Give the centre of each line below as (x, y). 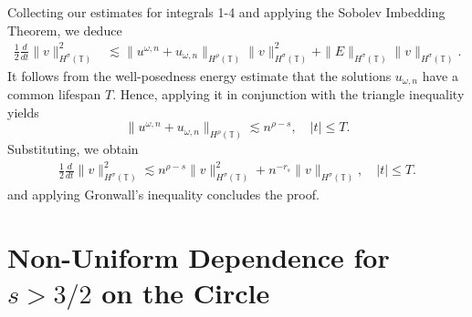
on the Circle (186, 293)
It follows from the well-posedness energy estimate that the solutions (199, 75)
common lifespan (54, 94)
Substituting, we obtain (73, 149)
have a (440, 75)
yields (23, 112)
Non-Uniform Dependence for (199, 256)
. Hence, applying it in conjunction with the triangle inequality (288, 94)
